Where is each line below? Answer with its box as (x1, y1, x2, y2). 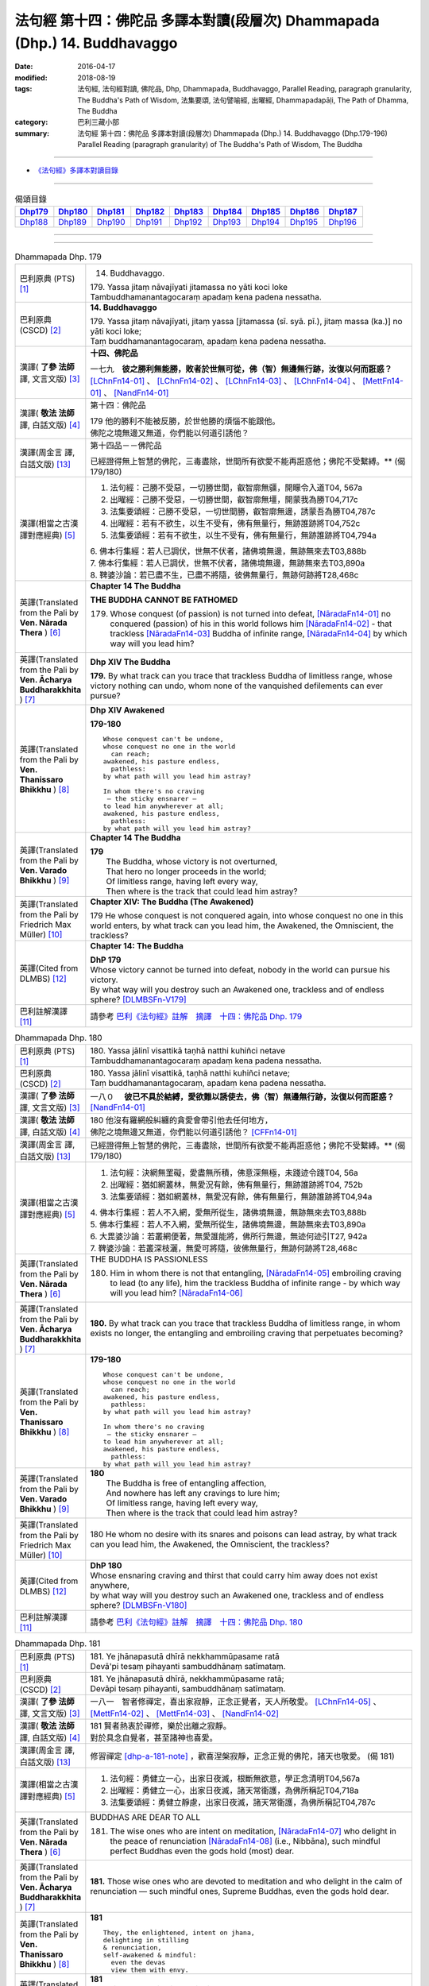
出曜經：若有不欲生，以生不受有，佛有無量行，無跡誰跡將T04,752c (110, 517, 361, 528)
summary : (14, 128, 50, 138)
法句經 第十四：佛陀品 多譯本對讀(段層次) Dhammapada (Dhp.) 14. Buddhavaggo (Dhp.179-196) (77, 128, 388, 138)
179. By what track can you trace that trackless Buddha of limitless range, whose (90, 670, 392, 681)
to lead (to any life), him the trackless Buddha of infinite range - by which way (110, 1277, 400, 1289)
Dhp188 (19, 217, 48, 228)
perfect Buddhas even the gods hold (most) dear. (110, 1845, 295, 1857)
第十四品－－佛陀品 (90, 439, 162, 450)
